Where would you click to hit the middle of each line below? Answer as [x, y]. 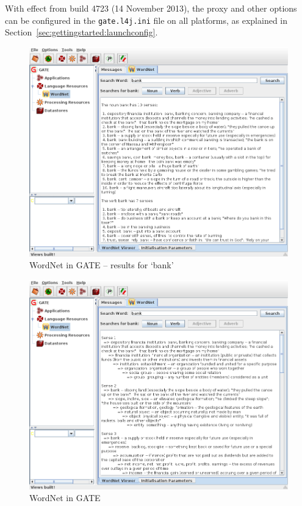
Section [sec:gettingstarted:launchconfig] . [81, 32]
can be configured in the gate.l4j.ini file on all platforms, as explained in [146, 20]
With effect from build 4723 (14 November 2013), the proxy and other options [151, 8]
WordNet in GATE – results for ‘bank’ [102, 265]
